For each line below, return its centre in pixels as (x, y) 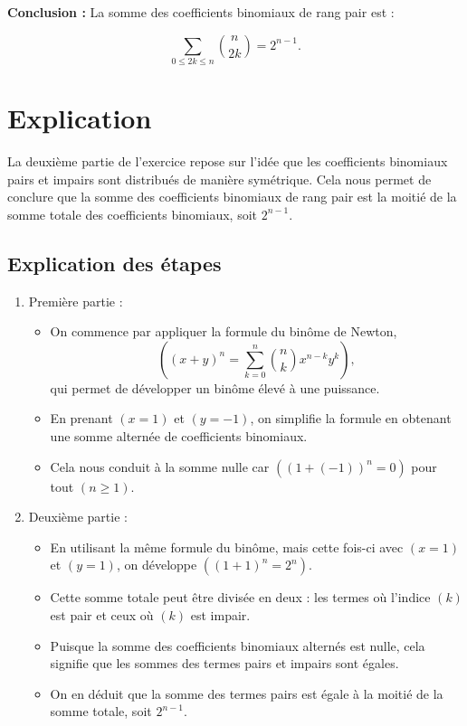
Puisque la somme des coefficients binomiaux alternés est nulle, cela (238, 645)
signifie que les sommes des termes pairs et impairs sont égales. (224, 663)
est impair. (220, 614)
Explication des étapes (114, 263)
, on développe (157, 565)
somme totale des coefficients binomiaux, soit (132, 214)
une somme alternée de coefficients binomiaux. (179, 436)
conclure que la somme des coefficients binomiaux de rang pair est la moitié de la (232, 197)
